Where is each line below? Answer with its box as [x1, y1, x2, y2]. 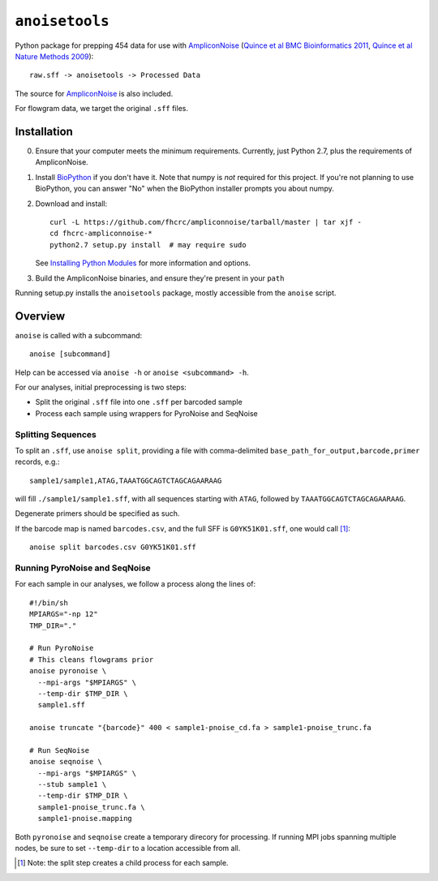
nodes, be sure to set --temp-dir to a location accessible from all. [15, 844, 241, 853]
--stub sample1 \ [37, 780, 107, 789]
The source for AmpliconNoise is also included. [15, 88, 174, 98]
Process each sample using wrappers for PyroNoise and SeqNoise [35, 408, 259, 418]
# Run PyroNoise [29, 643, 94, 653]
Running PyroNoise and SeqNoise [15, 562, 152, 574]
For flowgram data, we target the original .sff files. [15, 104, 188, 114]
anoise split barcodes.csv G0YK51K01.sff [29, 543, 196, 552]
